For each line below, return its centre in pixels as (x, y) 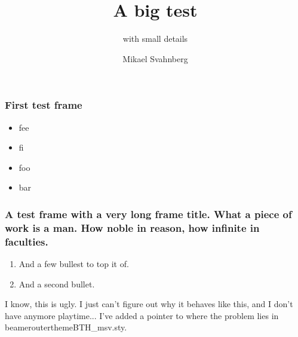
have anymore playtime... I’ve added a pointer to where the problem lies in (142, 315)
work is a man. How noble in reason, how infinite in (132, 227)
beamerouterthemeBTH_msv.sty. (66, 327)
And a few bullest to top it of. (74, 264)
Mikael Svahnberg (155, 58)
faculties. (27, 241)
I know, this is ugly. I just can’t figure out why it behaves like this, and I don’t (149, 304)
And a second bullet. (57, 284)
